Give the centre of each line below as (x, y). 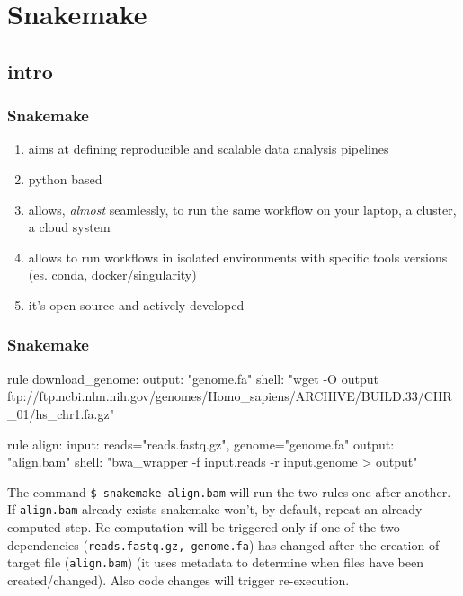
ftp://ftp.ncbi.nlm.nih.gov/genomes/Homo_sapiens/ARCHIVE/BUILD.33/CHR (230, 396)
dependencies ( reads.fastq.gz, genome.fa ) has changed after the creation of (223, 544)
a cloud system (69, 227)
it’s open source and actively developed (136, 304)
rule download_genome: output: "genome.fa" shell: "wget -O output (193, 378)
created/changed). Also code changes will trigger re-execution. (178, 579)
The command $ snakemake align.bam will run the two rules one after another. (229, 491)
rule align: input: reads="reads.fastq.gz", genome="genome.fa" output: (201, 444)
